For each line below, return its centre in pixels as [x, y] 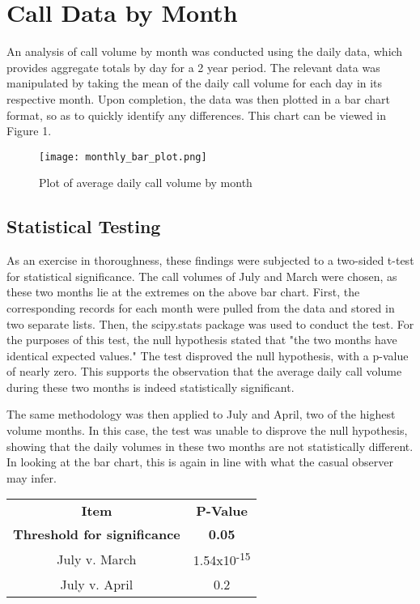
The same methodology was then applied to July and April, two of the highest [201, 414]
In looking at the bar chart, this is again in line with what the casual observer [200, 462]
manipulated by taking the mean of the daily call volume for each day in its [195, 83]
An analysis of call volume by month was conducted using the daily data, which [205, 51]
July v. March [97, 559]
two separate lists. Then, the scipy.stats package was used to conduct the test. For [210, 323]
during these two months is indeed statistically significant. [151, 387]
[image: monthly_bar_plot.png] [123, 157]
